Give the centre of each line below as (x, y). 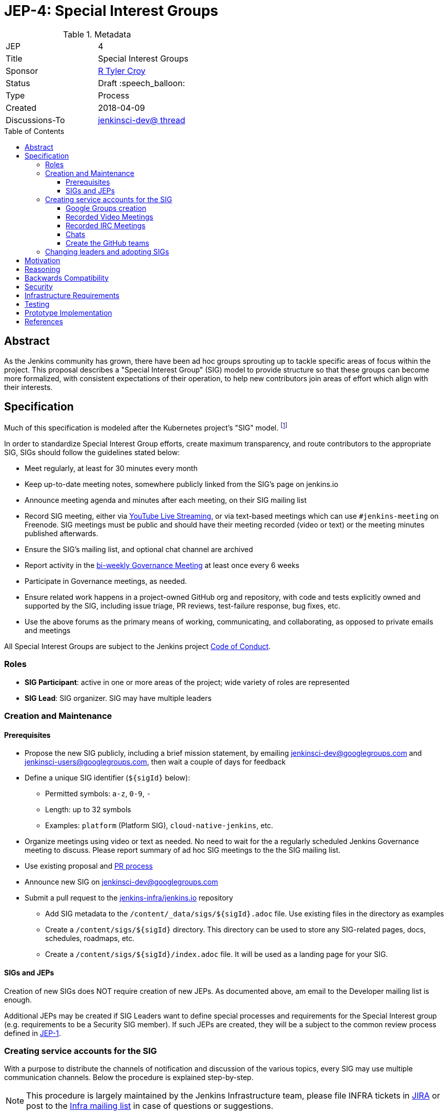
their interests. (28, 387)
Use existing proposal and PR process (89, 866)
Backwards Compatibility (67, 278)
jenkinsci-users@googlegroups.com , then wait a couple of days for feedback (155, 762)
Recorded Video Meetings (109, 217)
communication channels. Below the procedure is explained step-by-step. (129, 1078)
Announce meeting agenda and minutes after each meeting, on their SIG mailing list (166, 500)
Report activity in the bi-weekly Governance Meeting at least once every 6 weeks (162, 565)
